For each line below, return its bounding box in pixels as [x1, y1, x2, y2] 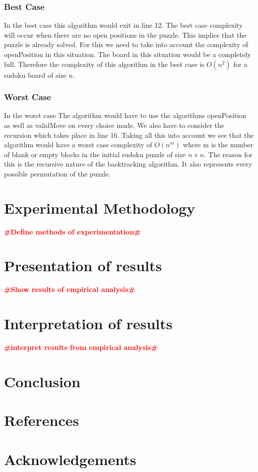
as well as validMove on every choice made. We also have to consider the [4, 120, 225, 130]
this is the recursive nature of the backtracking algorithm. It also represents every [4, 159, 253, 169]
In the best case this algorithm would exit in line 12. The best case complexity [4, 20, 243, 30]
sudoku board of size [4, 69, 66, 80]
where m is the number [183, 139, 254, 150]
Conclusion [4, 371, 81, 391]
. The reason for [204, 149, 253, 159]
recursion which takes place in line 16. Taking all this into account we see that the [4, 129, 254, 140]
